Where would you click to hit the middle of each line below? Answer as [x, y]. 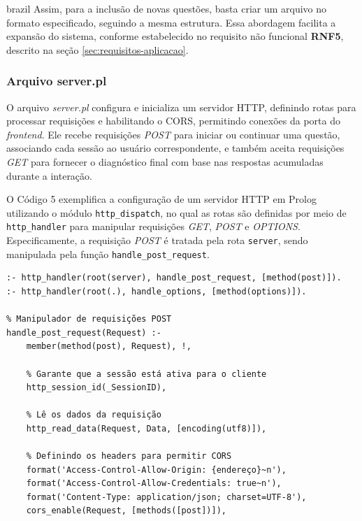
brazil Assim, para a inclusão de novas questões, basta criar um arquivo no [167, 8]
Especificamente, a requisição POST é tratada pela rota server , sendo [157, 240]
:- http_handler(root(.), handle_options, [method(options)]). [157, 291]
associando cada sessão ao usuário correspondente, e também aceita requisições [175, 148]
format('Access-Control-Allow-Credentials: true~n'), [154, 484]
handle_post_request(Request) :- [84, 333]
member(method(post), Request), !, [109, 347]
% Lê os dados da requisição [94, 415]
